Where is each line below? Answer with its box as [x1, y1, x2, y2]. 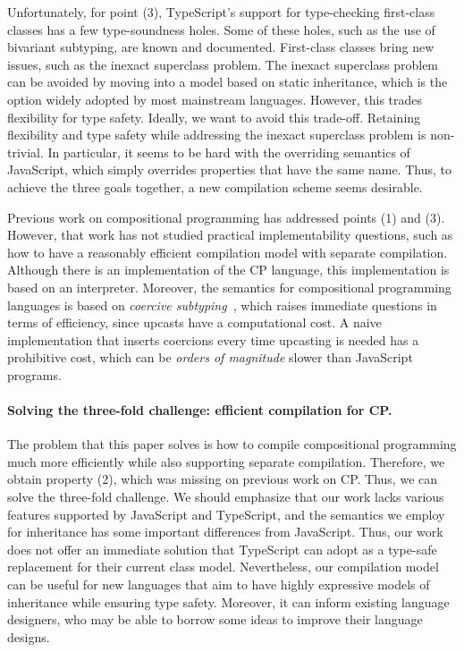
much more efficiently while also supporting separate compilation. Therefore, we [7, 452, 445, 470]
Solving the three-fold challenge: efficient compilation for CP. [7, 401, 392, 419]
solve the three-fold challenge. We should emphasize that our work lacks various [7, 487, 444, 506]
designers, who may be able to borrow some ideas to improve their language [7, 610, 423, 629]
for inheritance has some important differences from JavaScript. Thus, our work [7, 522, 443, 541]
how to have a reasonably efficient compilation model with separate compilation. [7, 242, 448, 261]
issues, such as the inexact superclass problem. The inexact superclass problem [7, 55, 439, 73]
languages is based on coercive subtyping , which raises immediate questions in [7, 295, 437, 314]
